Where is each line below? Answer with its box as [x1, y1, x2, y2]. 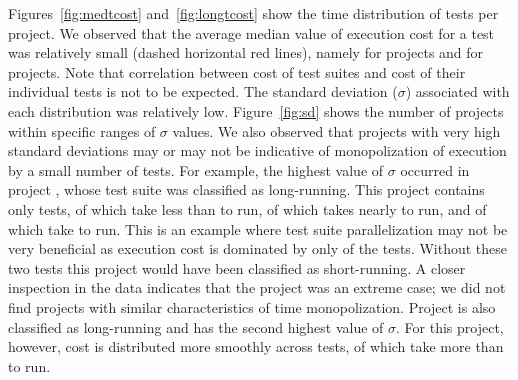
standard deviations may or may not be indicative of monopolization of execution [8, 140, 507, 161]
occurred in [400, 159, 470, 180]
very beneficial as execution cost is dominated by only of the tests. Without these [8, 238, 508, 259]
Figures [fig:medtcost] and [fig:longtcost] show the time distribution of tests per [8, 3, 499, 23]
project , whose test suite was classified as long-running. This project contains [8, 179, 485, 200]
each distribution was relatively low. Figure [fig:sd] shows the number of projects [8, 100, 504, 121]
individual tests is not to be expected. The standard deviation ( [8, 81, 398, 102]
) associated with [405, 81, 510, 102]
